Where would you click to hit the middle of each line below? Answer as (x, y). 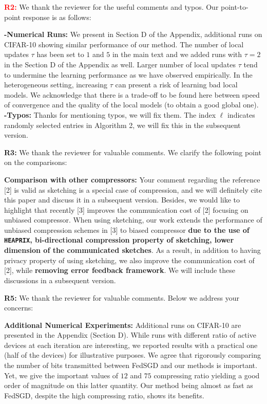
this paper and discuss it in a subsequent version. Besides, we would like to (122, 200)
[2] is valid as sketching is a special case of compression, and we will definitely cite (133, 189)
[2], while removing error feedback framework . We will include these (120, 270)
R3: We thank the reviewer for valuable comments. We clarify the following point (133, 152)
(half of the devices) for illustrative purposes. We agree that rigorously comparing (133, 355)
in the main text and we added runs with (177, 54)
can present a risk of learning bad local (176, 85)
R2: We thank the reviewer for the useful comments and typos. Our (111, 7)
